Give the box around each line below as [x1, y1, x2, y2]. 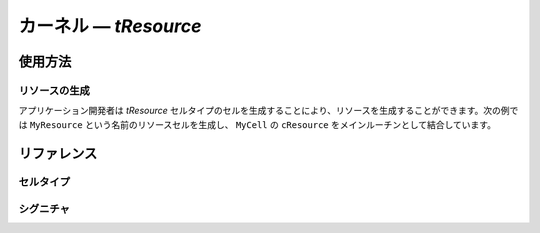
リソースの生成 [18, 83, 90, 97]
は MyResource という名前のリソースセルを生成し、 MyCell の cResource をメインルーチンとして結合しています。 [18, 118, 497, 130]
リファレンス [18, 145, 98, 162]
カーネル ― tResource [18, 15, 202, 37]
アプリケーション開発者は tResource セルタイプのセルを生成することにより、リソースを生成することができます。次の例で [18, 105, 519, 117]
